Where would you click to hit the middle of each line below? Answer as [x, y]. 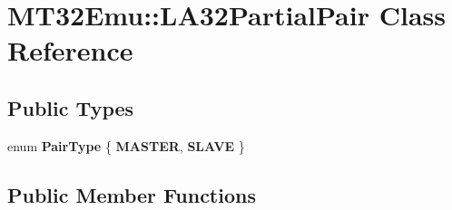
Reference [70, 50]
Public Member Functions [132, 194]
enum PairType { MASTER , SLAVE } [126, 145]
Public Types [71, 107]
